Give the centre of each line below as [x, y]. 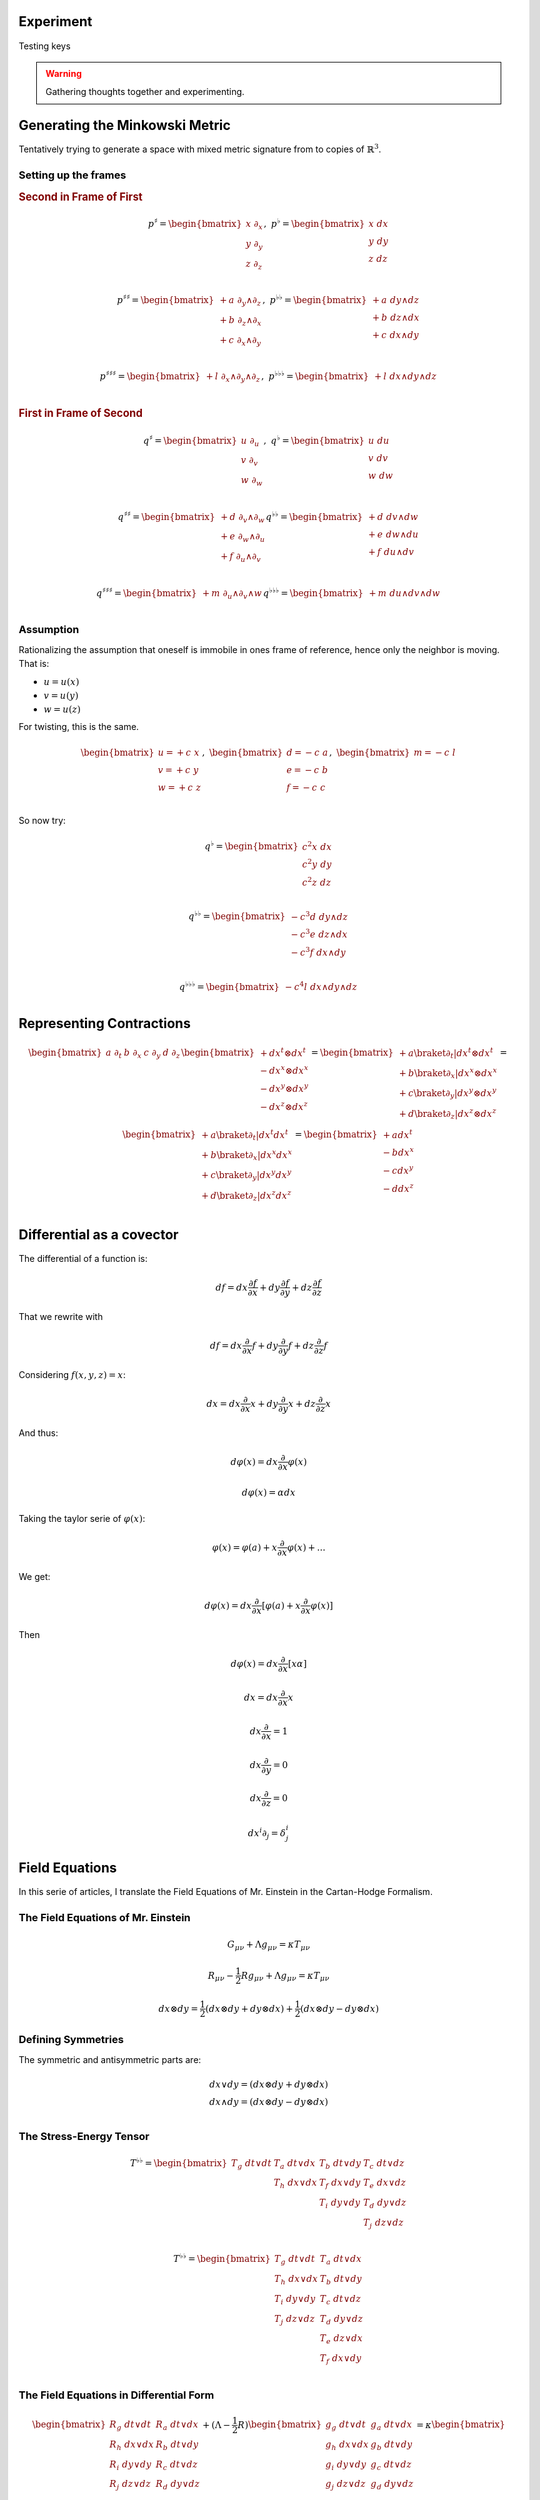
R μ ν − [220, 1976]
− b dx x [398, 1151]
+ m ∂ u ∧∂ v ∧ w [232, 594]
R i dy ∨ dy [130, 2465]
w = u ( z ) [62, 709]
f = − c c [306, 788]
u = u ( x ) [61, 682]
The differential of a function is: [83, 1258]
